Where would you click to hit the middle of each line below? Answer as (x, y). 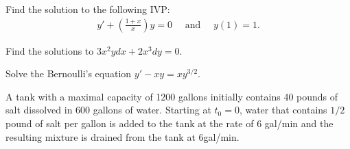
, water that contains (283, 110)
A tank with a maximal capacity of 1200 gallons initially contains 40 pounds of (172, 96)
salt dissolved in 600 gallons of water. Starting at (108, 110)
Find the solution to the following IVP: (88, 9)
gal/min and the (299, 123)
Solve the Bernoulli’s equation (69, 73)
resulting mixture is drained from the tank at (101, 136)
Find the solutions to (50, 50)
